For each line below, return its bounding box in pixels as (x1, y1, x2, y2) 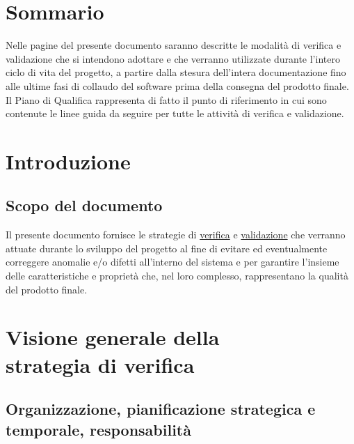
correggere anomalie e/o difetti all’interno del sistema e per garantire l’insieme (6, 254, 339, 269)
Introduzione (6, 146, 131, 175)
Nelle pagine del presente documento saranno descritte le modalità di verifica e (6, 38, 341, 52)
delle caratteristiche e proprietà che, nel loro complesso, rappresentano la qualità (6, 268, 348, 283)
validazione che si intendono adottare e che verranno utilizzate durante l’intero (6, 51, 340, 66)
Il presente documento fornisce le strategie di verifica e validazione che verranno (6, 227, 346, 242)
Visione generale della (6, 323, 220, 351)
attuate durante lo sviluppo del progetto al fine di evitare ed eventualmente (6, 240, 328, 255)
